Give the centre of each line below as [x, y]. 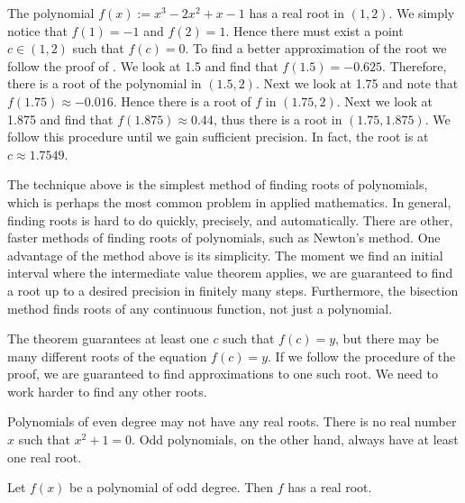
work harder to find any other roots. [107, 391]
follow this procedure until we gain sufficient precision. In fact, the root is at [218, 137]
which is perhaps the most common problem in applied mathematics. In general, [229, 201]
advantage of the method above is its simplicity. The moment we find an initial [225, 255]
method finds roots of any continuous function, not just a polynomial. [200, 308]
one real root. [45, 457]
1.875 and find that [60, 119]
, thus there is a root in [278, 119]
